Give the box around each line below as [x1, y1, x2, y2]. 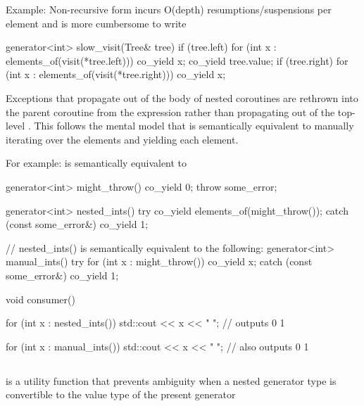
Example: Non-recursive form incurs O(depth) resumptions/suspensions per [6, 2, 332, 16]
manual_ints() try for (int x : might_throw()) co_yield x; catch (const [6, 254, 313, 269]
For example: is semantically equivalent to [6, 156, 187, 170]
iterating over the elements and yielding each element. [6, 132, 239, 146]
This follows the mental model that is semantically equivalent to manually [34, 118, 354, 133]
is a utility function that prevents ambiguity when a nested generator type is [6, 373, 337, 388]
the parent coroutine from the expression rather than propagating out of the [6, 104, 335, 119]
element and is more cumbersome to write [6, 15, 187, 30]
